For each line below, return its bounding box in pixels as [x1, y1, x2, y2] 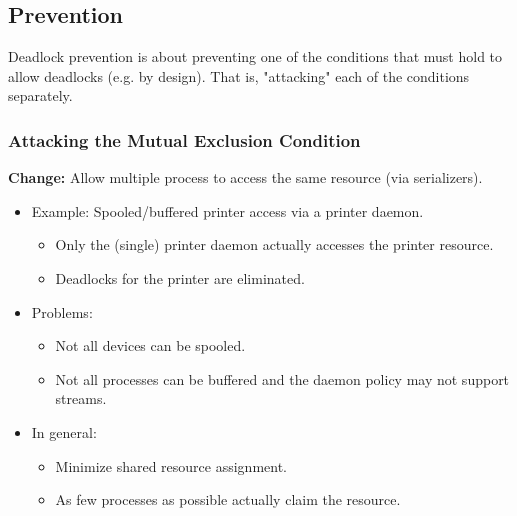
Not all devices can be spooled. [55, 335, 246, 356]
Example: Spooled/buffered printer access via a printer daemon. [31, 200, 424, 221]
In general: [31, 421, 97, 442]
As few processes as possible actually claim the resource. [55, 489, 401, 510]
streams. [55, 388, 107, 409]
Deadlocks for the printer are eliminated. [55, 267, 305, 288]
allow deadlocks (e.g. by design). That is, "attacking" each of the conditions [8, 65, 470, 86]
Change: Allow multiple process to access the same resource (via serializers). [8, 167, 483, 188]
